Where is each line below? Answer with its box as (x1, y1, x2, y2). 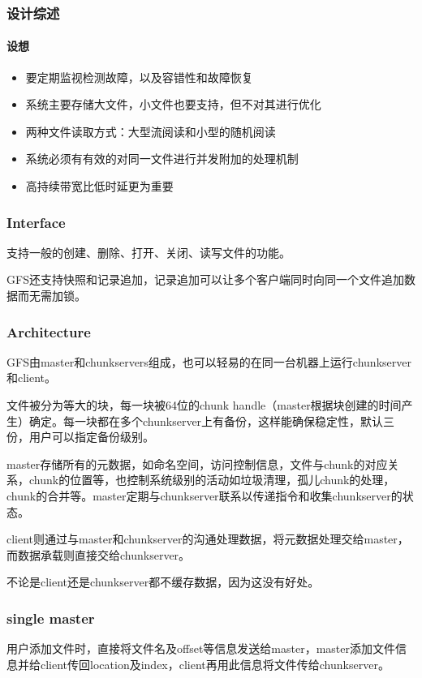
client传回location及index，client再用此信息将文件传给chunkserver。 (40, 655, 390, 672)
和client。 (6, 369, 57, 386)
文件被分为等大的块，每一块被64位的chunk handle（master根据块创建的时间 (6, 397, 402, 414)
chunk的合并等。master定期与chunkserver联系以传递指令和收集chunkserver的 (6, 487, 403, 504)
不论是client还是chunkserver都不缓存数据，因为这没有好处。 (6, 573, 320, 590)
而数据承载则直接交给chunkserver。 (6, 546, 191, 563)
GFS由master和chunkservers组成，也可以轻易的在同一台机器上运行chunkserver (6, 353, 411, 370)
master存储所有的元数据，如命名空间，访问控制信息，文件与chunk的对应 (6, 455, 388, 472)
